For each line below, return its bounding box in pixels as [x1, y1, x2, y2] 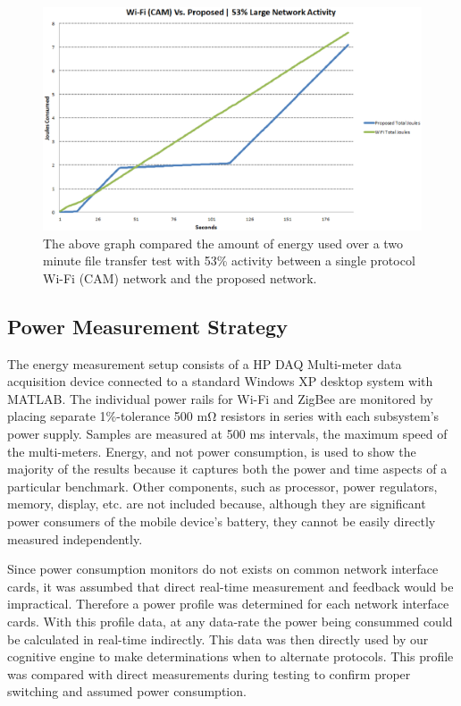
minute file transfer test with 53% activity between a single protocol [43, 251, 415, 270]
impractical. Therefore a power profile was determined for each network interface [7, 594, 449, 613]
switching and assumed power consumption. [7, 682, 247, 701]
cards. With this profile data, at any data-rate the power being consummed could [7, 611, 453, 630]
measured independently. [7, 529, 143, 548]
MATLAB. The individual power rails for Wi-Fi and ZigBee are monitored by [7, 389, 433, 408]
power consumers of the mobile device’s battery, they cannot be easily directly [7, 512, 436, 531]
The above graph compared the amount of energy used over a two [43, 233, 404, 252]
